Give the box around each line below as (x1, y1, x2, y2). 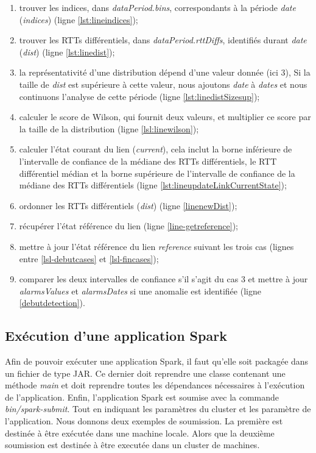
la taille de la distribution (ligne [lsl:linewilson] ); (19, 122, 199, 135)
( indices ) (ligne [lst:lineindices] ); (19, 13, 138, 26)
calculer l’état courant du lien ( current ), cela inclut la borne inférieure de (19, 143, 292, 155)
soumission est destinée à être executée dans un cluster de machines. (5, 438, 260, 451)
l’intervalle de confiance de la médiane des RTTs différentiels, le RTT (19, 154, 277, 167)
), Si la (285, 66, 311, 79)
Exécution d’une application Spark (5, 326, 227, 345)
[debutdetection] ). (19, 296, 85, 309)
